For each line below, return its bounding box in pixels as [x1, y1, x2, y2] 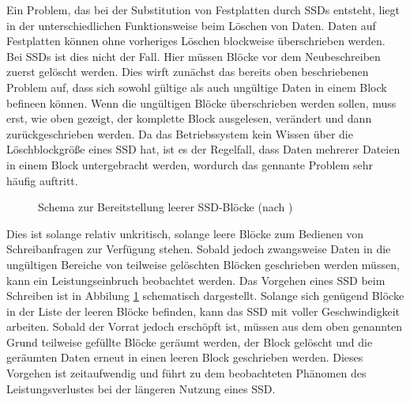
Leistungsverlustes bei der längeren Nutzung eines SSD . [6, 380, 276, 396]
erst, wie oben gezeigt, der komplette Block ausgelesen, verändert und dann [6, 110, 372, 127]
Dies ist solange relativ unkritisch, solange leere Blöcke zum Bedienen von [6, 225, 364, 241]
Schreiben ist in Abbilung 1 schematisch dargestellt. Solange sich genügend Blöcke [6, 287, 404, 304]
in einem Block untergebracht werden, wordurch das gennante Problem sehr [6, 156, 373, 173]
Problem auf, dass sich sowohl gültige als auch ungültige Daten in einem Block [6, 78, 387, 95]
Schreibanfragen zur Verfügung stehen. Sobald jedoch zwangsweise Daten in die [6, 241, 391, 257]
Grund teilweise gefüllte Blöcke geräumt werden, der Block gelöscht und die [6, 333, 373, 350]
